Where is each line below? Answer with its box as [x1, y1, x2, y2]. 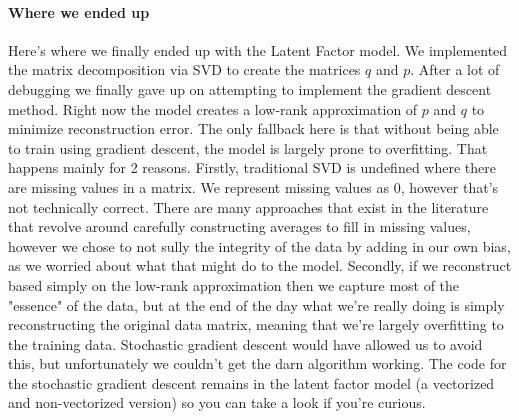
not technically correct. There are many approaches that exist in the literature [8, 196, 489, 217]
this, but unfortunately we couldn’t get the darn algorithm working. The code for [8, 353, 507, 374]
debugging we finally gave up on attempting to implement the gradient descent [8, 78, 492, 99]
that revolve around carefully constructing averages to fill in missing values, [8, 216, 471, 237]
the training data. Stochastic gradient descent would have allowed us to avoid [8, 333, 483, 354]
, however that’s [400, 176, 499, 197]
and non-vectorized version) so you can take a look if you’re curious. [8, 392, 426, 413]
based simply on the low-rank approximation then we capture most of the [8, 274, 460, 295]
